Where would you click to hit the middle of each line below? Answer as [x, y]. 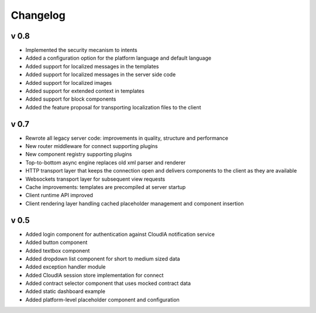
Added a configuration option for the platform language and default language [118, 58]
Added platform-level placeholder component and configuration [102, 300]
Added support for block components [71, 99]
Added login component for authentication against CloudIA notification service [120, 234]
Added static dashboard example [65, 291]
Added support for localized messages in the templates [92, 66]
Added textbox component [58, 250]
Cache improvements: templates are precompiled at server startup [106, 187]
